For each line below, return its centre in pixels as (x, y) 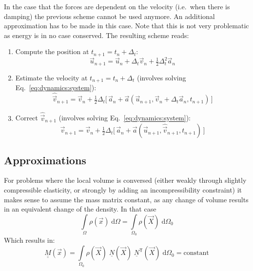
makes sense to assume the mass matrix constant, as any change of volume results (126, 199)
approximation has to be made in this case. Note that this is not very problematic (126, 26)
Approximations (45, 160)
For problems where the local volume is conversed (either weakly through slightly (125, 180)
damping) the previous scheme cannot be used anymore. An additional (109, 16)
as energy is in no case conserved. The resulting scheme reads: (97, 35)
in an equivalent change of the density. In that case (80, 209)
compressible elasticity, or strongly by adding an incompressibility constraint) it (123, 189)
